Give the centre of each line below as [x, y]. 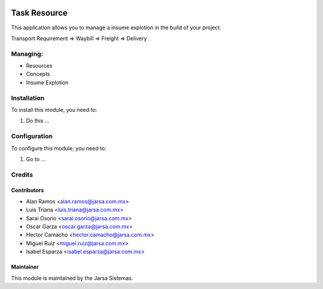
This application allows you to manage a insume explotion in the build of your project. [116, 28]
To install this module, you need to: [54, 109]
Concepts [38, 74]
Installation [28, 98]
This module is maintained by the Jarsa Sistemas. [72, 278]
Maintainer [25, 267]
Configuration [32, 136]
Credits [22, 175]
